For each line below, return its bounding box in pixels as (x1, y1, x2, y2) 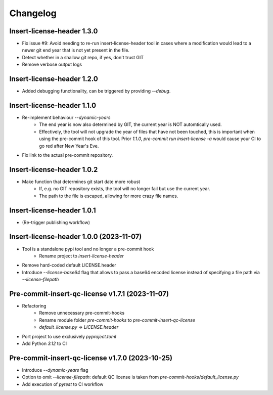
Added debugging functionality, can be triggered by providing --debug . (22, 88, 171, 94)
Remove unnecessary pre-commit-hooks (39, 310, 125, 316)
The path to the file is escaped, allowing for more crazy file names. (39, 193, 178, 199)
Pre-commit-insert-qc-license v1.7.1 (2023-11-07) (9, 289, 169, 298)
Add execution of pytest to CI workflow (22, 381, 104, 387)
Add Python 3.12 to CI (22, 340, 67, 346)
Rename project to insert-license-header (39, 253, 124, 259)
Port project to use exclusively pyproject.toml (22, 333, 116, 339)
